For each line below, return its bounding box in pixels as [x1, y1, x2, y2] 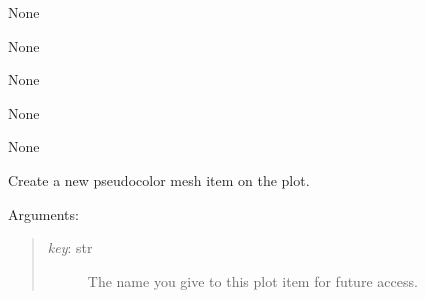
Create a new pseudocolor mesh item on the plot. [8, 169, 310, 190]
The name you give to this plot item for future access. [87, 270, 418, 291]
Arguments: [8, 203, 79, 224]
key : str [47, 237, 93, 258]
